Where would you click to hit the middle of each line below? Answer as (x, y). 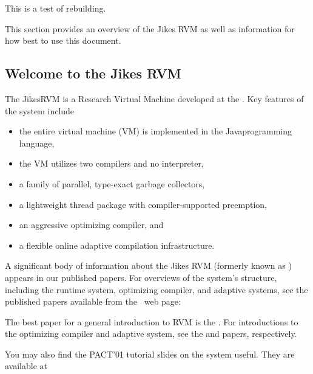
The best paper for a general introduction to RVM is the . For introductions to (152, 321)
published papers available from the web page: (93, 301)
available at (26, 366)
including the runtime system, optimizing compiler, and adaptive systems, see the (156, 289)
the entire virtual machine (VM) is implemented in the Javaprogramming (155, 131)
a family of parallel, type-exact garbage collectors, (112, 183)
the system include (40, 110)
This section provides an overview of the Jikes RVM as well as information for (150, 28)
